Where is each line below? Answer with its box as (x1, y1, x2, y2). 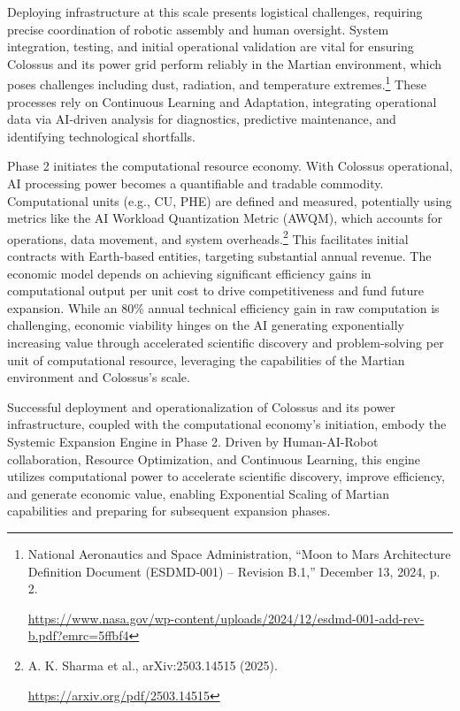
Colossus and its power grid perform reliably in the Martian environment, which (7, 54, 442, 73)
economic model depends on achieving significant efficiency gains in (7, 264, 372, 282)
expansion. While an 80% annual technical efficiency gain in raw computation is (7, 298, 440, 317)
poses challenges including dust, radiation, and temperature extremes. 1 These (7, 73, 426, 94)
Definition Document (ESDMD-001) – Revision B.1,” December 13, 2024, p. (27, 562, 441, 580)
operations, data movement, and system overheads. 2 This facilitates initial (7, 226, 409, 248)
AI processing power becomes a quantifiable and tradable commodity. (7, 174, 384, 192)
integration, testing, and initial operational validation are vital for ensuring (7, 37, 414, 56)
